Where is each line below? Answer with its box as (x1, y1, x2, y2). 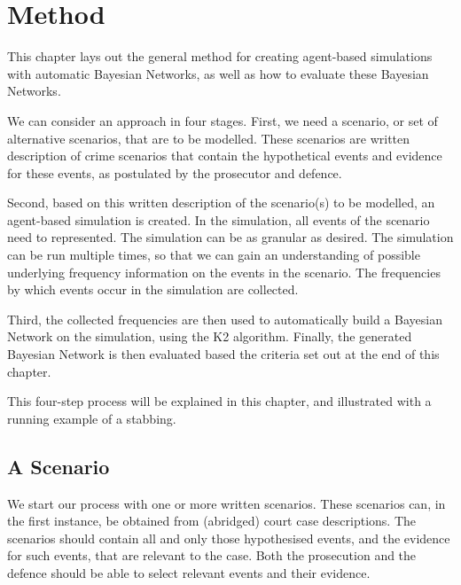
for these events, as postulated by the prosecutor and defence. (7, 163, 342, 182)
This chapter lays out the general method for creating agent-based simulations (7, 47, 433, 66)
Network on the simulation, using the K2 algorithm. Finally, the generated (7, 327, 412, 346)
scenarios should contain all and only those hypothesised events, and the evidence (7, 528, 450, 547)
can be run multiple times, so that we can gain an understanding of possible (7, 246, 420, 264)
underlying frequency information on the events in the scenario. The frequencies (7, 262, 441, 281)
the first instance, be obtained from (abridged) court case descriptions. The (7, 511, 417, 530)
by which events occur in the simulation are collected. (7, 280, 299, 299)
